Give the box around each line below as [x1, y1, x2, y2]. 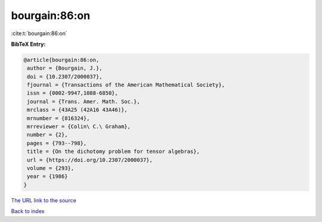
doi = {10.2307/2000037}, [27, 73, 103, 80]
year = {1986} [27, 173, 68, 180]
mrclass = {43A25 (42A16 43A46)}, [27, 107, 128, 113]
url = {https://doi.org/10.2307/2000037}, [27, 157, 153, 163]
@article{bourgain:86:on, [23, 57, 100, 63]
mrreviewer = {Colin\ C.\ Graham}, [27, 123, 131, 130]
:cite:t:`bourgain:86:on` [11, 30, 68, 37]
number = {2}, [27, 132, 68, 138]
